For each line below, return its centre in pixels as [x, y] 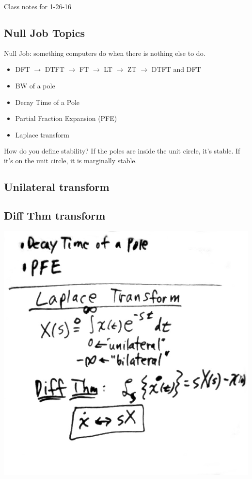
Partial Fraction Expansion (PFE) [66, 118]
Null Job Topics [45, 32]
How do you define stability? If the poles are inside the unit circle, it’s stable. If [122, 151]
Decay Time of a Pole [47, 102]
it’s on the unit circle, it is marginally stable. [71, 160]
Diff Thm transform [55, 215]
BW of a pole [35, 85]
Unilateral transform [57, 186]
